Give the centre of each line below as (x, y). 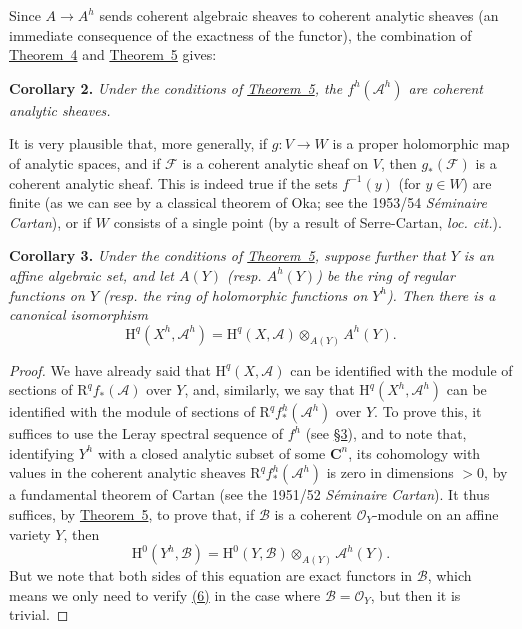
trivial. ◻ (39, 614)
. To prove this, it (428, 411)
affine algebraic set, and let (91, 274)
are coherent (445, 87)
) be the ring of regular (385, 274)
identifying (41, 452)
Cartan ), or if (50, 221)
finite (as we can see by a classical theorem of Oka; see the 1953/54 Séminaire (248, 202)
